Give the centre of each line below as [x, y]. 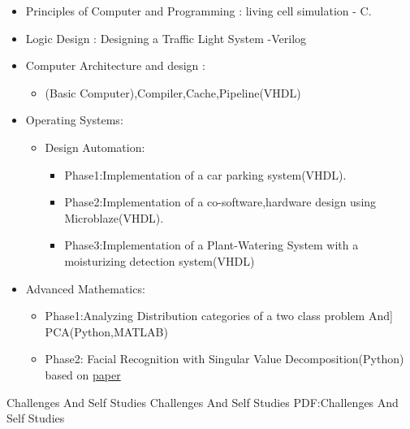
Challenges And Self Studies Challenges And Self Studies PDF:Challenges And [203, 402]
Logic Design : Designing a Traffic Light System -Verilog [166, 38]
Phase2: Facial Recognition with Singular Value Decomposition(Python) [224, 359]
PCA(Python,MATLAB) [106, 331]
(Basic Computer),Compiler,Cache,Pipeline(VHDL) [173, 92]
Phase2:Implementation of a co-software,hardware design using [220, 202]
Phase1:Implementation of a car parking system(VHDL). [205, 174]
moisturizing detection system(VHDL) [160, 260]
